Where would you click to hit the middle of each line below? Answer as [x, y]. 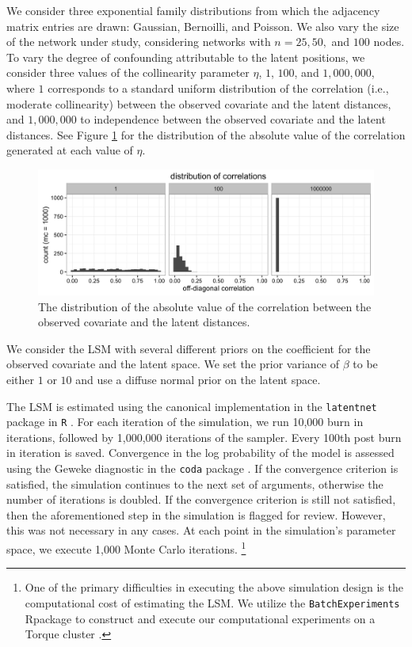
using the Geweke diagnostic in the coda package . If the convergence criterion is [202, 468]
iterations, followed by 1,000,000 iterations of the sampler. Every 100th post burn [204, 437]
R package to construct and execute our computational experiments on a [200, 618]
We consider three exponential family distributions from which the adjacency [193, 10]
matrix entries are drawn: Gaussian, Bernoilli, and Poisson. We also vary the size [203, 26]
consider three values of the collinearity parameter [128, 72]
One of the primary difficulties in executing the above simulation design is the [214, 587]
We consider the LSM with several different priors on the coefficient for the [189, 348]
